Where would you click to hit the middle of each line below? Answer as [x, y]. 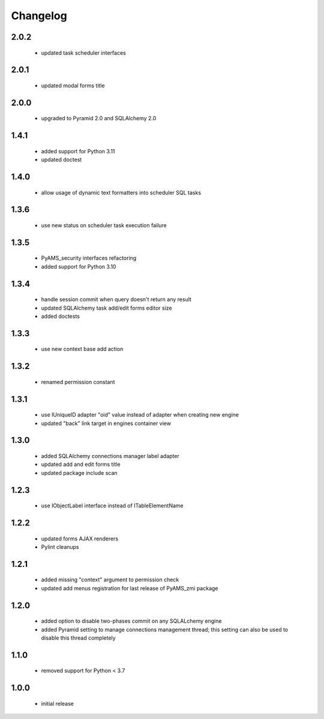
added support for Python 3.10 [79, 266]
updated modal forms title [73, 85]
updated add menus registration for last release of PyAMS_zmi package [130, 588]
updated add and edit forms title [81, 464]
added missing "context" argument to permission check [110, 580]
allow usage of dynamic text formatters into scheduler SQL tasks [121, 192]
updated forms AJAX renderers [80, 539]
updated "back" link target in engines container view [106, 423]
